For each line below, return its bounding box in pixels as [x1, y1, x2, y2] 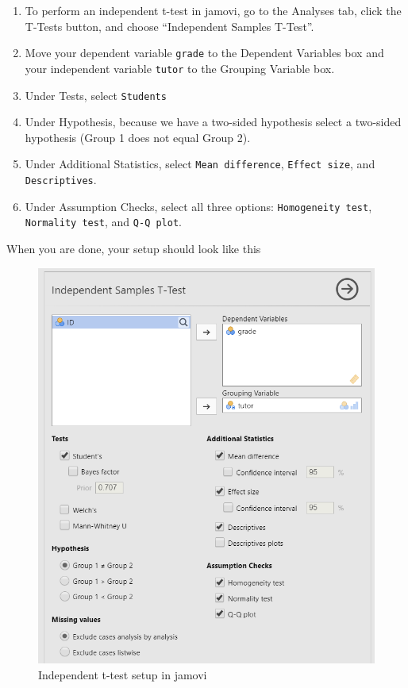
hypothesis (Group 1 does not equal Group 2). [25, 129, 251, 145]
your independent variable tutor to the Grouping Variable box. [25, 60, 335, 76]
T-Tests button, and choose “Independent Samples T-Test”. [25, 17, 314, 34]
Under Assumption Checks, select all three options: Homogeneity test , [25, 198, 372, 214]
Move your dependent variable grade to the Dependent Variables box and [25, 44, 384, 61]
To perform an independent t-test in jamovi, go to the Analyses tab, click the [25, 2, 402, 18]
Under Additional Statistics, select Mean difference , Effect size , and [25, 156, 375, 172]
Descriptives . [25, 171, 97, 187]
